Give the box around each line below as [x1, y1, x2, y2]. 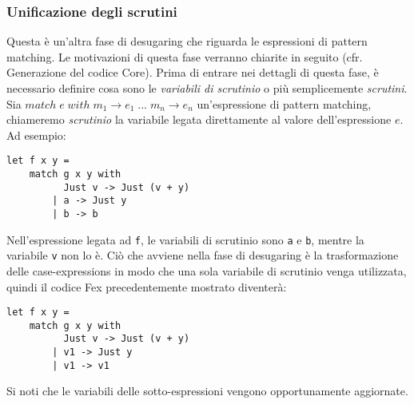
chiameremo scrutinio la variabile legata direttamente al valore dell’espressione [6, 111, 392, 128]
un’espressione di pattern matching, [197, 95, 372, 112]
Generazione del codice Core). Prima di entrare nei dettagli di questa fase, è [6, 64, 379, 81]
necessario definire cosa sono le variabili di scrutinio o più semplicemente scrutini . [6, 80, 408, 96]
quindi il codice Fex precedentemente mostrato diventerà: [6, 278, 287, 295]
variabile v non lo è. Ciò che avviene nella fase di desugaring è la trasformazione [6, 247, 399, 263]
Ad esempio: [6, 126, 66, 143]
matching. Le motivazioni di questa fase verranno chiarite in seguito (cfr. [6, 48, 363, 65]
